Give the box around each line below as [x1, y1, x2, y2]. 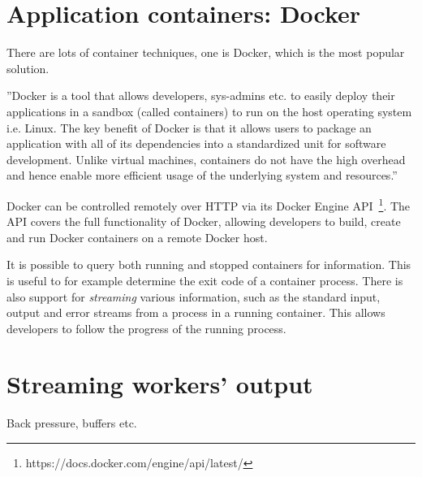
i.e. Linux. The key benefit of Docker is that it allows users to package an [6, 119, 372, 136]
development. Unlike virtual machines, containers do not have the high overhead [6, 150, 406, 167]
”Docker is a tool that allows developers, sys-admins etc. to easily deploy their [6, 87, 395, 104]
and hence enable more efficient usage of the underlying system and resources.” [6, 167, 398, 184]
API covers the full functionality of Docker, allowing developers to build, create [6, 213, 401, 230]
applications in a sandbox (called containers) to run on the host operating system [6, 102, 412, 119]
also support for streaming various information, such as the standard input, [6, 288, 381, 305]
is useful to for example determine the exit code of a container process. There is [6, 271, 403, 288]
